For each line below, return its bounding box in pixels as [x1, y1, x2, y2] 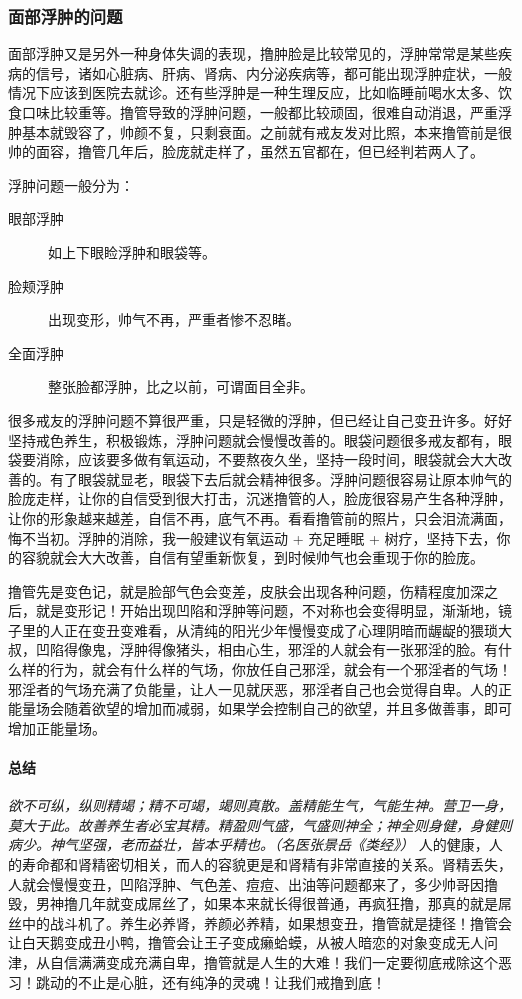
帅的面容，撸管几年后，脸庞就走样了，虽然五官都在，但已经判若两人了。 [8, 141, 484, 162]
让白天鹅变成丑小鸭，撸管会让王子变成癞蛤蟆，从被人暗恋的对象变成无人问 [8, 932, 498, 953]
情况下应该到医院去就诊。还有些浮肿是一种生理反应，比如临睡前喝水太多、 [8, 82, 498, 103]
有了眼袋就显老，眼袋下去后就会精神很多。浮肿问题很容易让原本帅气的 [49, 468, 512, 489]
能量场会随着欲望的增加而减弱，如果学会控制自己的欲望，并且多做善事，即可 [8, 698, 512, 719]
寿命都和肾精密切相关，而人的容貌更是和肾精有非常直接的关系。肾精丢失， [21, 854, 512, 875]
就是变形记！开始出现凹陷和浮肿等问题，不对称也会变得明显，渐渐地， [35, 600, 498, 621]
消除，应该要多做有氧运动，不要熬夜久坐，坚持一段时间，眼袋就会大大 [35, 449, 498, 470]
